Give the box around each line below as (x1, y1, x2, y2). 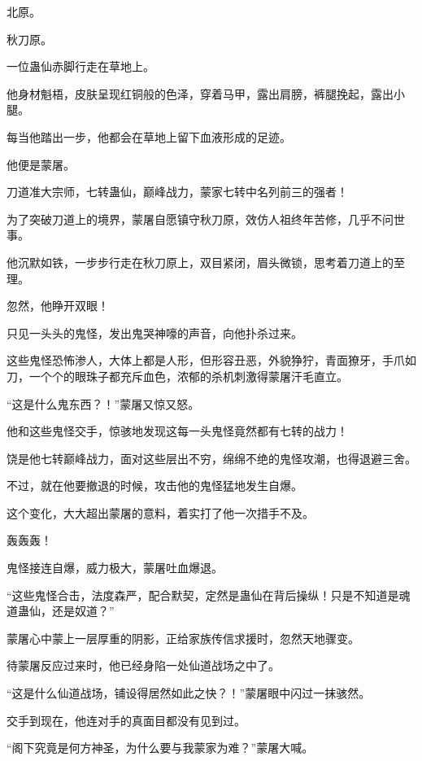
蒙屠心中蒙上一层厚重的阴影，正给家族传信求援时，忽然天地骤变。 (7, 629, 359, 646)
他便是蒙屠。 (7, 155, 75, 173)
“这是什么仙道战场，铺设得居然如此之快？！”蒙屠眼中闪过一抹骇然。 (7, 684, 371, 702)
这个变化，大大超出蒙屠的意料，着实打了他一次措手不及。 (7, 504, 314, 521)
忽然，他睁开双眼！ (7, 297, 109, 314)
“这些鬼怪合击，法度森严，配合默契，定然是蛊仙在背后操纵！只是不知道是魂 (7, 586, 411, 603)
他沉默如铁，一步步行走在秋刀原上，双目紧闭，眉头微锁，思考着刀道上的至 (7, 253, 405, 270)
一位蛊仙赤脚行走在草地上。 (7, 58, 154, 75)
